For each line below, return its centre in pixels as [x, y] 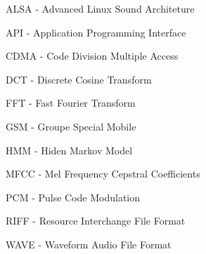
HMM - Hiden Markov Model [69, 150]
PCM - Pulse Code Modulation [73, 197]
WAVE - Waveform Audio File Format [89, 244]
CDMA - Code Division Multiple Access [92, 56]
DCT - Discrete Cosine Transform [79, 79]
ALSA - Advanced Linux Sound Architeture [100, 8]
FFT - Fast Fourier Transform [71, 103]
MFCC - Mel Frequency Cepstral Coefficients [103, 174]
